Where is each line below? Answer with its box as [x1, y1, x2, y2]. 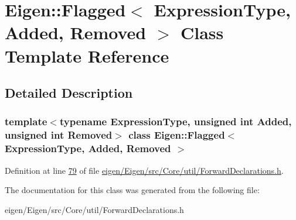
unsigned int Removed [5, 128, 113, 142]
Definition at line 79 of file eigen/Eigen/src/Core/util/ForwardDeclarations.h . [5, 164, 284, 176]
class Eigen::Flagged [128, 128, 225, 142]
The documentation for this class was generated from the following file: [5, 184, 260, 196]
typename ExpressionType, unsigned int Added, [59, 114, 292, 129]
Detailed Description [5, 84, 133, 102]
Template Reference [5, 43, 169, 67]
